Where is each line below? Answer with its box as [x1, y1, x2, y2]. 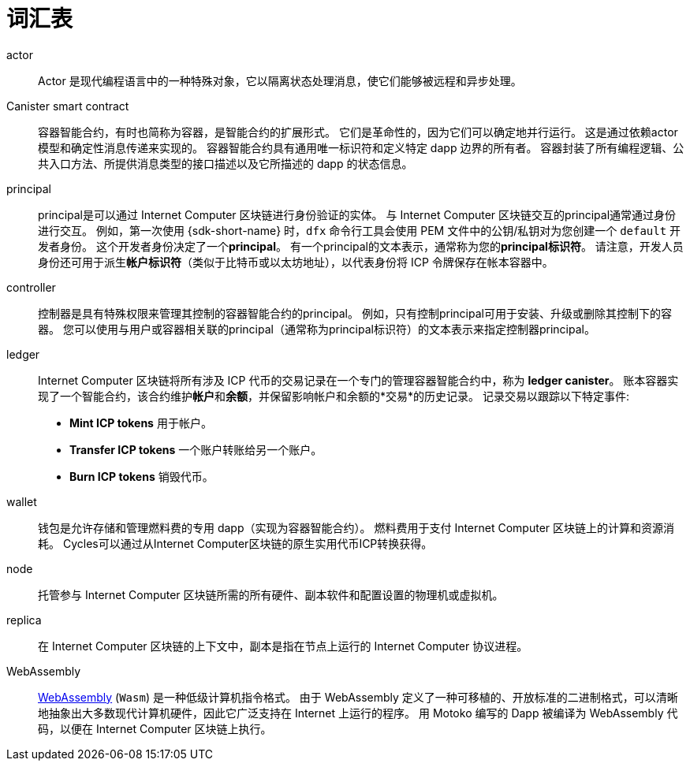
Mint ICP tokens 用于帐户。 [69, 415, 212, 430]
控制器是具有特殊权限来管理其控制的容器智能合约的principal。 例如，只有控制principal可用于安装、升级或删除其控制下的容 [38, 306, 672, 320]
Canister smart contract [6, 99, 129, 113]
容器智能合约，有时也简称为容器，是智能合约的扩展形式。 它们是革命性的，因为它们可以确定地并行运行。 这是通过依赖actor [38, 125, 678, 139]
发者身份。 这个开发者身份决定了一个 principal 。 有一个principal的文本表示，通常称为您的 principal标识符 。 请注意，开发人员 [38, 239, 684, 253]
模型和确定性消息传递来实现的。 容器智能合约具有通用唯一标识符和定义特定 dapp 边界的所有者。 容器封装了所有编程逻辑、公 [38, 140, 684, 155]
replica [6, 612, 42, 627]
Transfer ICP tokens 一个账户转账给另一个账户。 [69, 442, 323, 456]
